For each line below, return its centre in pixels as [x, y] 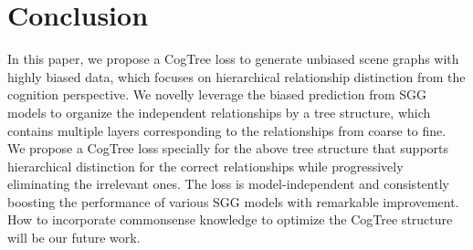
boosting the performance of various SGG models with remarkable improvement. [233, 201]
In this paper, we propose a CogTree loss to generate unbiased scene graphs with [233, 59]
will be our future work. [74, 238]
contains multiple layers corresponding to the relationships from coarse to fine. [227, 130]
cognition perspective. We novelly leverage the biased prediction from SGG [217, 94]
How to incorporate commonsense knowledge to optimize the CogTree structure [230, 219]
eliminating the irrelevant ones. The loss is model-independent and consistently [228, 184]
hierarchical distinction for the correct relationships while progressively [205, 166]
